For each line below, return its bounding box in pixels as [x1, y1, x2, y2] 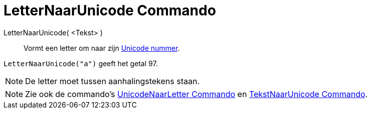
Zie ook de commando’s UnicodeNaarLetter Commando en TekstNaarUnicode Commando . [25, 89, 368, 99]
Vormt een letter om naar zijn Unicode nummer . [24, 43, 180, 52]
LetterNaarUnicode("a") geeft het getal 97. [4, 59, 158, 68]
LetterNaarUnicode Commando [4, 2, 216, 19]
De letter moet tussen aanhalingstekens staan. [25, 76, 200, 86]
